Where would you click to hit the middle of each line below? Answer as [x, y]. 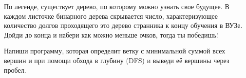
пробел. [15, 70]
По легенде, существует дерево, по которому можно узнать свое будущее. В [117, 6]
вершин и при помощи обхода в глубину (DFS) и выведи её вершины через [117, 60]
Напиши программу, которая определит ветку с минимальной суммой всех [115, 51]
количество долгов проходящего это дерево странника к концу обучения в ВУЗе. [123, 25]
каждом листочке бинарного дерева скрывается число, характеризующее [111, 16]
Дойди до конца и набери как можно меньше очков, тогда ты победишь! [111, 34]
